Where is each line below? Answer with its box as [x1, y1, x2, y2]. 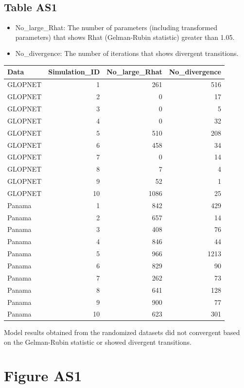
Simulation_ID [48, 67, 100, 77]
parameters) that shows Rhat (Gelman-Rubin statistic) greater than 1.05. [15, 32, 235, 42]
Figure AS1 [4, 365, 82, 385]
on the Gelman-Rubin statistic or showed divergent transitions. [4, 337, 192, 347]
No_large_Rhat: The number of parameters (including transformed [15, 22, 217, 33]
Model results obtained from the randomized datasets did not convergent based [4, 327, 240, 337]
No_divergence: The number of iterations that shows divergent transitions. [15, 48, 239, 58]
